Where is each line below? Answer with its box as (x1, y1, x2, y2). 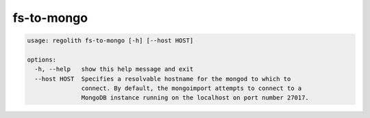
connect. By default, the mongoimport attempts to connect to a (81, 85, 302, 92)
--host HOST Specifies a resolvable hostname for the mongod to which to (34, 75, 291, 83)
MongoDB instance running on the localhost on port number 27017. (81, 94, 310, 102)
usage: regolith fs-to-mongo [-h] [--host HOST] (27, 37, 194, 44)
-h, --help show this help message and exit (34, 65, 194, 73)
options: (27, 55, 57, 63)
